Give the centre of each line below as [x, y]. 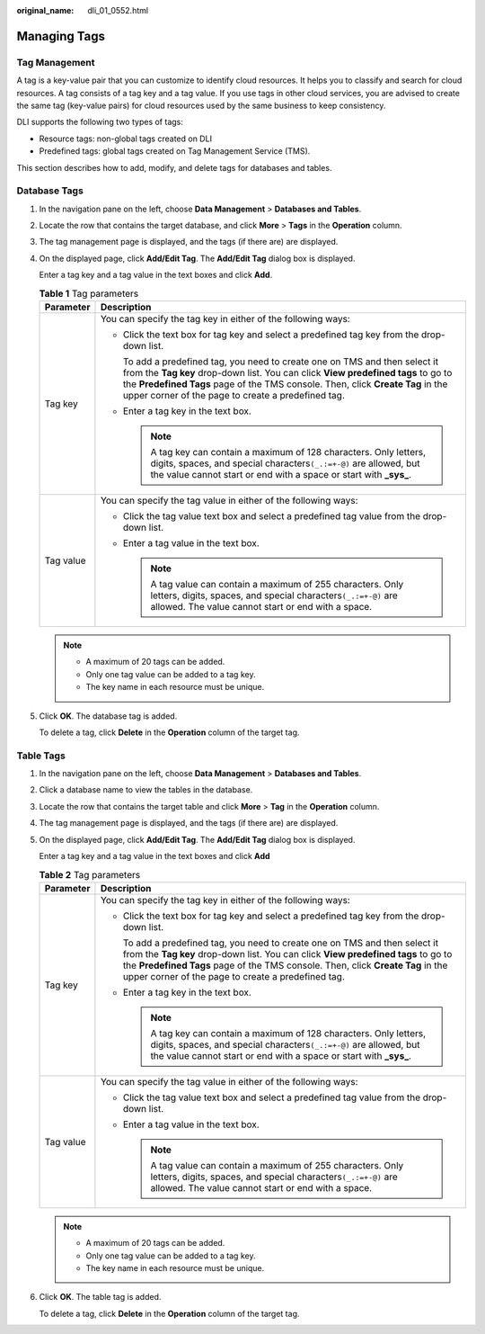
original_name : [45, 10]
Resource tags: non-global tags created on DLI [126, 139]
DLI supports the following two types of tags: [100, 122]
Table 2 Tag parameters [90, 874]
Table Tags [41, 756]
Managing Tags [61, 36]
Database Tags [50, 191]
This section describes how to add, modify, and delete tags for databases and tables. [174, 167]
